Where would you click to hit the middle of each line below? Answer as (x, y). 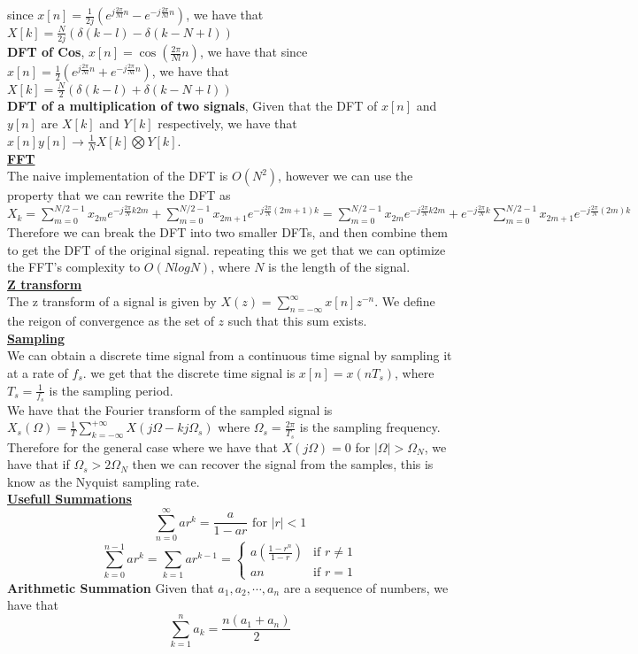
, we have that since (254, 52)
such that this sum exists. (297, 321)
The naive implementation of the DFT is (118, 176)
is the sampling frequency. (370, 427)
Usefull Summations (69, 499)
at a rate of (38, 372)
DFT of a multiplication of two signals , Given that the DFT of (192, 106)
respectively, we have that (227, 123)
